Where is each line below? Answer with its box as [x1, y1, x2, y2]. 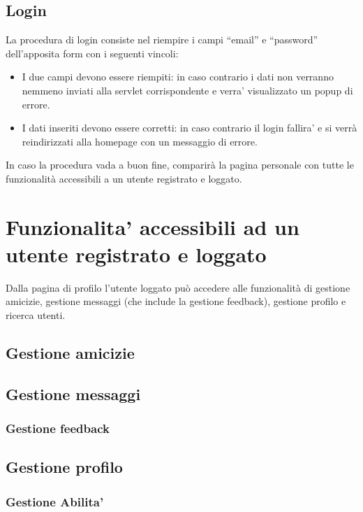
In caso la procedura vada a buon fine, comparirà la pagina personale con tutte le [6, 157, 354, 172]
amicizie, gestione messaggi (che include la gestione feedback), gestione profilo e [6, 294, 346, 308]
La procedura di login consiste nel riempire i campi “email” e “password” [6, 32, 318, 47]
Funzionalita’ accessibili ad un [6, 212, 299, 241]
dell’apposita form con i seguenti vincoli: [6, 45, 179, 60]
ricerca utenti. [6, 308, 66, 322]
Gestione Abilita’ [6, 492, 104, 510]
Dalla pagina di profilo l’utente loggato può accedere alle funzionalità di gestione [6, 280, 350, 294]
